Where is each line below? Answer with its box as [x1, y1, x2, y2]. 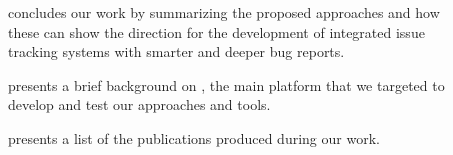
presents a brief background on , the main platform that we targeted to [8, 74, 445, 95]
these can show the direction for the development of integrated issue [8, 21, 425, 42]
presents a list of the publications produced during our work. [8, 127, 380, 148]
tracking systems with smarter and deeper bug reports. [8, 41, 345, 62]
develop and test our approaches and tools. [8, 94, 271, 115]
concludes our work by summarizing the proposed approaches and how [8, 2, 440, 22]
